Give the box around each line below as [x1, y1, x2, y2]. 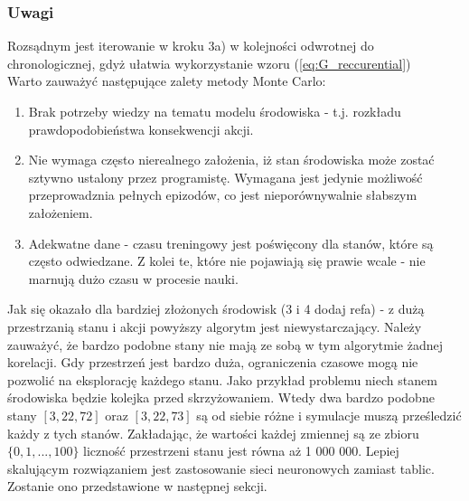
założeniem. [28, 203, 93, 222]
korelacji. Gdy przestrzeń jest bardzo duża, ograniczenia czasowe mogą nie [7, 353, 418, 372]
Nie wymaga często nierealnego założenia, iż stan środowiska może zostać [28, 150, 435, 169]
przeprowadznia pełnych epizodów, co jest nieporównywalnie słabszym [28, 185, 417, 204]
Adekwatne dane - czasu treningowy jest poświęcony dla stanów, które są [28, 233, 434, 252]
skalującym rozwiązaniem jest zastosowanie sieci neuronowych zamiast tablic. [7, 458, 435, 477]
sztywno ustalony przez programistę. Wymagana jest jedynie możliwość [28, 167, 423, 186]
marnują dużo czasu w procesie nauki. [28, 269, 239, 288]
